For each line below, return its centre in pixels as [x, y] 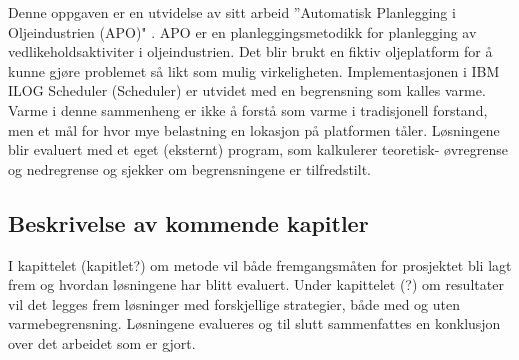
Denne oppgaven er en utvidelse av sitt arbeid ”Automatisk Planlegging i [232, 12]
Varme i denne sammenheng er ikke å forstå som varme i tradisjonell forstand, [248, 109]
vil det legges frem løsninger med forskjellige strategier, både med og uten [234, 303]
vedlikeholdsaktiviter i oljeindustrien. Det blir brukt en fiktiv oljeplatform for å [250, 51]
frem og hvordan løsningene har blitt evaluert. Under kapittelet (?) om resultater [256, 284]
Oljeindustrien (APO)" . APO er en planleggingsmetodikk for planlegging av [242, 31]
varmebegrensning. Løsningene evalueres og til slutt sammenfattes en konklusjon [254, 323]
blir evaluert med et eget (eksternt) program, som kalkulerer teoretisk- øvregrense [258, 149]
